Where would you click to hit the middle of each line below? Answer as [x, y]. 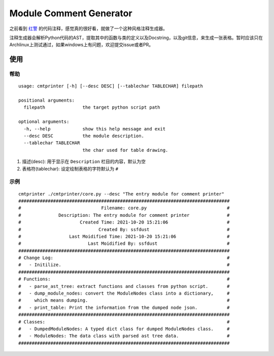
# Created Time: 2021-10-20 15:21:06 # [124, 222]
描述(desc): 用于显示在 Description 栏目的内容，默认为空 [84, 161]
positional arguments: [47, 101]
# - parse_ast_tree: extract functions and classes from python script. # [124, 286]
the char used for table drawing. [125, 150]
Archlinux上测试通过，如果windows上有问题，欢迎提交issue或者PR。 [81, 45]
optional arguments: [44, 122]
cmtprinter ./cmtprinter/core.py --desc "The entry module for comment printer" [122, 194]
